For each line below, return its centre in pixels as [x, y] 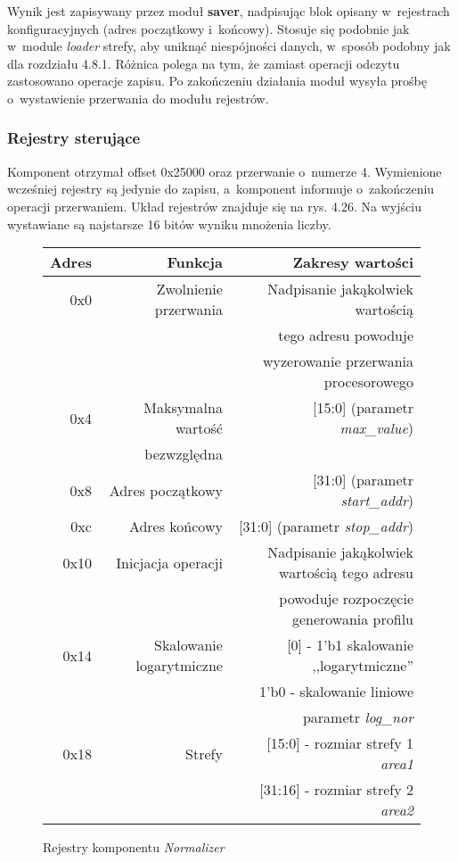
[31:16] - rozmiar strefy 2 [336, 790]
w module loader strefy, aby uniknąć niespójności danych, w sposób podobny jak [229, 46]
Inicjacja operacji [169, 562]
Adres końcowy [176, 526]
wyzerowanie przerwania [338, 361]
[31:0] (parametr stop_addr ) [326, 526]
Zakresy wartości [353, 262]
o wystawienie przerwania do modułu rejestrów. [138, 98]
